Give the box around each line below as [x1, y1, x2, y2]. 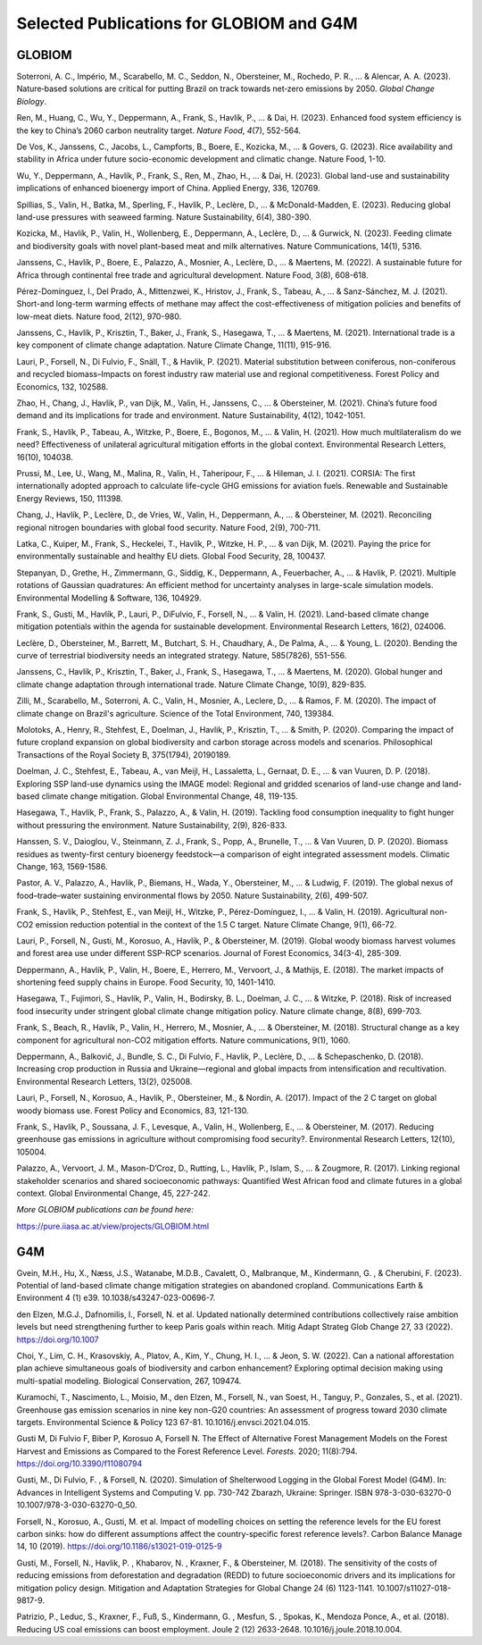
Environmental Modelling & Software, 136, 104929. [16, 592, 202, 603]
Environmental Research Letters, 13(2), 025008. [16, 1076, 193, 1087]
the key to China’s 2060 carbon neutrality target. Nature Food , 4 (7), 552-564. [16, 125, 302, 136]
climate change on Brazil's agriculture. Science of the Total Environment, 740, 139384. [16, 708, 335, 718]
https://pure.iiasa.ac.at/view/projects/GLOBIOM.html [16, 1221, 210, 1231]
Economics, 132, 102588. [16, 381, 109, 392]
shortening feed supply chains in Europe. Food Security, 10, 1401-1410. [16, 977, 276, 987]
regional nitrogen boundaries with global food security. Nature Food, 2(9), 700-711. [16, 522, 321, 533]
